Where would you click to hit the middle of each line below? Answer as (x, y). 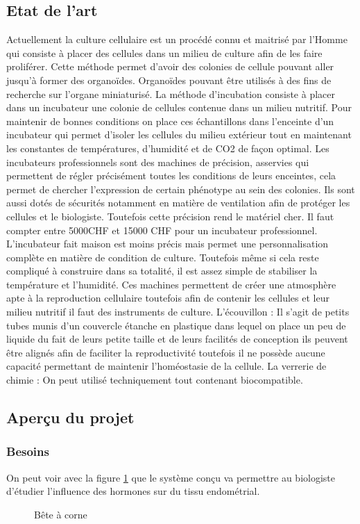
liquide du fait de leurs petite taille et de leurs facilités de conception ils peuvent (177, 339)
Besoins (28, 451)
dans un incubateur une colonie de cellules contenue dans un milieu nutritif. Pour (179, 107)
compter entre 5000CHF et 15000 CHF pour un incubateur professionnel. (162, 230)
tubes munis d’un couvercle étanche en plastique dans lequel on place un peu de (176, 325)
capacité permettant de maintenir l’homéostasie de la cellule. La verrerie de (166, 366)
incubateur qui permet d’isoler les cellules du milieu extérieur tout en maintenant (179, 134)
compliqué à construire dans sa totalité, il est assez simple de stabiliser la (162, 271)
